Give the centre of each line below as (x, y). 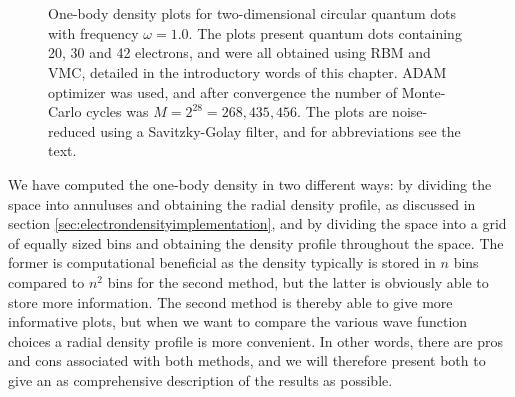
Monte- (423, 91)
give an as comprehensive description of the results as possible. (200, 379)
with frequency (93, 32)
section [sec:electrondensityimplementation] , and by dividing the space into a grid (257, 223)
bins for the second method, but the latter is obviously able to (298, 281)
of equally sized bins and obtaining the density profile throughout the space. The (256, 242)
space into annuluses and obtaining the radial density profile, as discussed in (242, 203)
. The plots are (342, 111)
